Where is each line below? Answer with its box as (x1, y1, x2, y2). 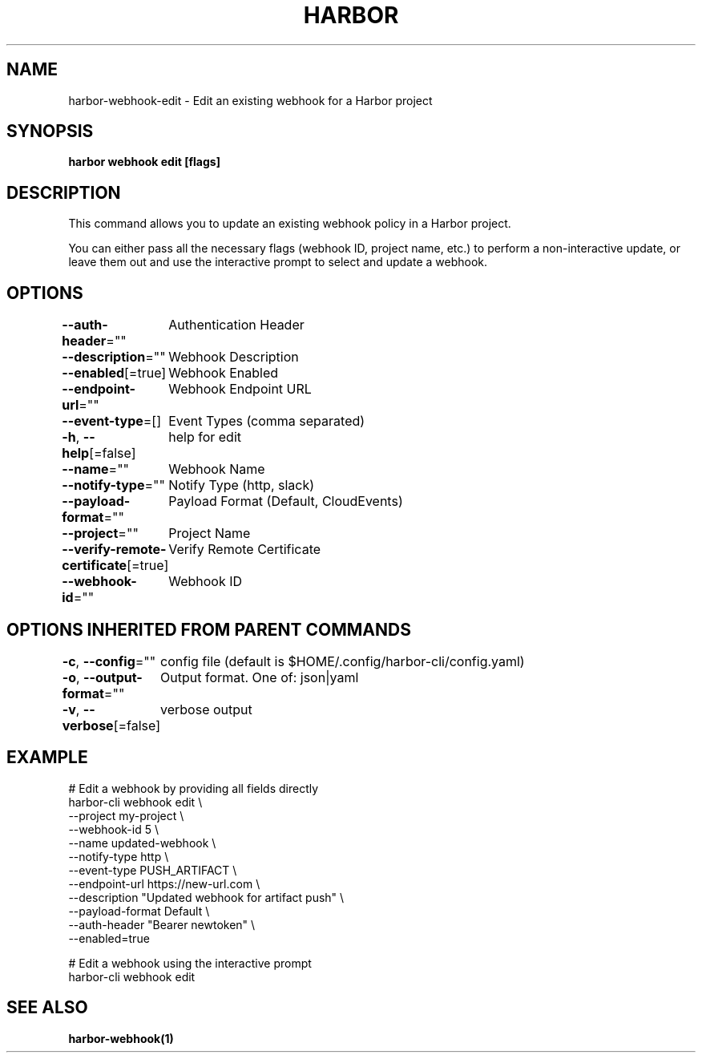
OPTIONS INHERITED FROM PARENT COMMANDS (6, 619, 411, 640)
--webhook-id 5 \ (68, 822, 159, 836)
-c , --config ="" (62, 653, 156, 669)
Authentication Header (168, 317, 305, 333)
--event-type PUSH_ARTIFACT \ (68, 863, 237, 877)
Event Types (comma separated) (168, 413, 365, 430)
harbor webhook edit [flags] (68, 155, 220, 169)
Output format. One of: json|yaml (160, 669, 359, 685)
